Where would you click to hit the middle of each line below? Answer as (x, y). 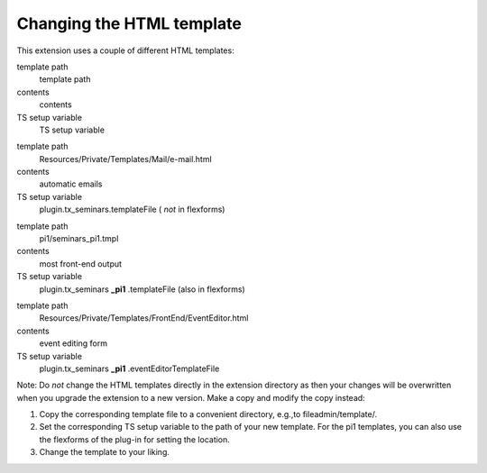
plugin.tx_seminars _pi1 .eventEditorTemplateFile (129, 368)
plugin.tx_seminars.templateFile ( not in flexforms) (132, 209)
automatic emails (71, 184)
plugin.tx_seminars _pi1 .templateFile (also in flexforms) (142, 289)
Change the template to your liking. (105, 452)
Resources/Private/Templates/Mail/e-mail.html (125, 159)
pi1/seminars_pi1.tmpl (79, 239)
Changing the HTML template (129, 23)
